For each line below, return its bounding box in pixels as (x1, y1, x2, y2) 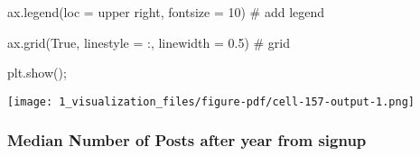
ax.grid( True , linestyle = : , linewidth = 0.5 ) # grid (7, 32, 291, 51)
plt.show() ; (7, 63, 67, 82)
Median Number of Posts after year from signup (7, 129, 367, 151)
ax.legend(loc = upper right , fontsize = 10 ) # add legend (7, 3, 325, 21)
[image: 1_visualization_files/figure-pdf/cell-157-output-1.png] (7, 95, 415, 108)
